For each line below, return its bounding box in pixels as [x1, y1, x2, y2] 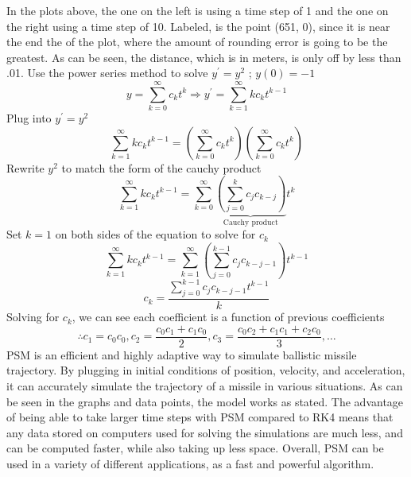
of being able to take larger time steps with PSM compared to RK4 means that [6, 409, 394, 425]
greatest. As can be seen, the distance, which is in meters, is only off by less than [6, 48, 401, 65]
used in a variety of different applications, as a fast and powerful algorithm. [6, 455, 374, 471]
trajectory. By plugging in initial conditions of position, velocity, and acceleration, [6, 362, 405, 378]
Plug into [6, 110, 52, 126]
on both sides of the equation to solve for [55, 226, 256, 242]
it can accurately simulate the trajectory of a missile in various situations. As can [6, 377, 403, 394]
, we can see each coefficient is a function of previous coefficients [72, 308, 385, 325]
